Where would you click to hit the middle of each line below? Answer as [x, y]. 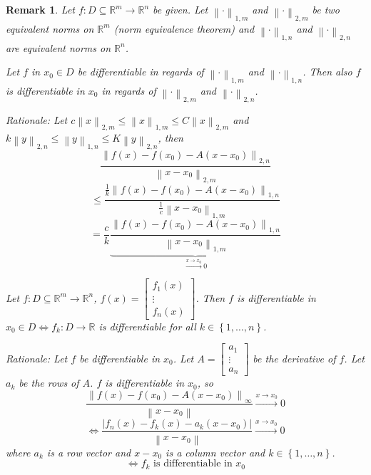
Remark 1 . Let [40, 9]
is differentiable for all [147, 326]
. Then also [327, 72]
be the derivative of [294, 358]
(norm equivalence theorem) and [184, 28]
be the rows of [49, 383]
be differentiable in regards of [141, 72]
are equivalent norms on [59, 47]
